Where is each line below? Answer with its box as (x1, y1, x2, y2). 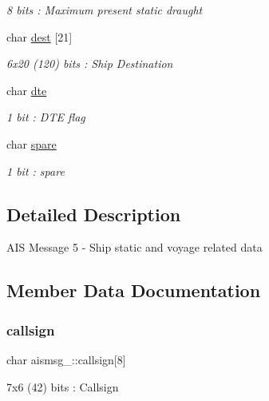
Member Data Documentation (6, 278, 261, 303)
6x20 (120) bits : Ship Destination (6, 55, 173, 72)
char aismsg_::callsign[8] (6, 351, 126, 367)
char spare (6, 135, 57, 152)
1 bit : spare (6, 162, 65, 179)
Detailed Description (6, 201, 181, 226)
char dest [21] (6, 28, 73, 45)
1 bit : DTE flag (6, 109, 85, 125)
